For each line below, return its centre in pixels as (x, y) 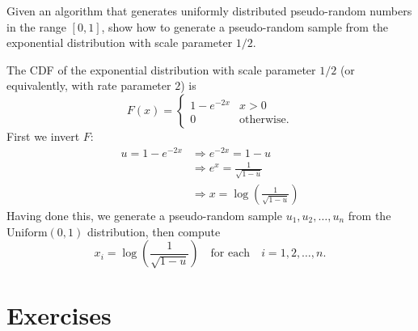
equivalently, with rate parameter (89, 85)
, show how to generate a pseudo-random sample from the (245, 26)
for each (230, 254)
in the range (36, 26)
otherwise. (264, 120)
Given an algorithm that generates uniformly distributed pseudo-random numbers (209, 11)
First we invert (43, 136)
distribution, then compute (154, 231)
